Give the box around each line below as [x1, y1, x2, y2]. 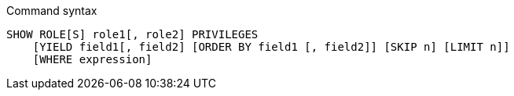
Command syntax [6, 4, 97, 17]
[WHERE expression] [32, 53, 152, 66]
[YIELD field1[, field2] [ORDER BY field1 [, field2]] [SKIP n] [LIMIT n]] [32, 41, 510, 53]
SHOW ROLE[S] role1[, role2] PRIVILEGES [6, 28, 259, 41]
